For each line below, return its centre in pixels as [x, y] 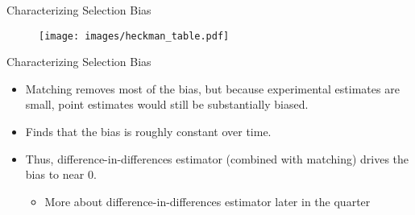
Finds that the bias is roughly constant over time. [148, 132]
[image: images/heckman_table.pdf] [134, 36]
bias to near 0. [61, 174]
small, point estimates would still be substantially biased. [167, 104]
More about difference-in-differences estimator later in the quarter [207, 201]
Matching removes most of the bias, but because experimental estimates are [212, 88]
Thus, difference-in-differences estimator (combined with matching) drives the [217, 158]
